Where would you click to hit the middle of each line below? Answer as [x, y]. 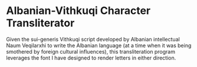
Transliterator [40, 23]
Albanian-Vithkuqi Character [78, 11]
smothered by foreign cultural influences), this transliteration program [91, 51]
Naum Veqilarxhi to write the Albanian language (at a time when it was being [99, 45]
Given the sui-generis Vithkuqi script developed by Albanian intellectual [93, 39]
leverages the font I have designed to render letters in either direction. [91, 58]
